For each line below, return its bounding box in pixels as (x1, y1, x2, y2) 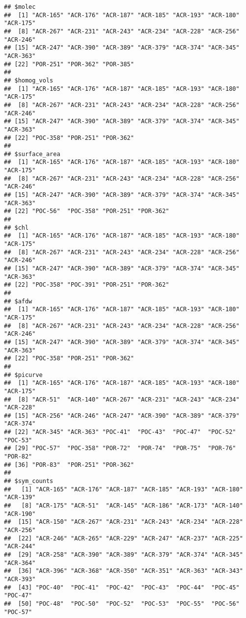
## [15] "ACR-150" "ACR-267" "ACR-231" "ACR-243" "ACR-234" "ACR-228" (4, 518, 243, 526)
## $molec (4, 3, 36, 10)
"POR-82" (4, 453, 32, 460)
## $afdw (4, 297, 32, 305)
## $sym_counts (4, 478, 54, 485)
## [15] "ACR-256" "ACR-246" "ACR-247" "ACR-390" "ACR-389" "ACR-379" (4, 412, 240, 419)
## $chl (4, 224, 29, 231)
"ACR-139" (4, 494, 36, 501)
